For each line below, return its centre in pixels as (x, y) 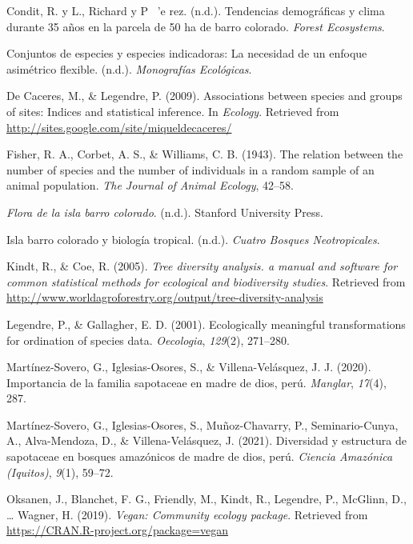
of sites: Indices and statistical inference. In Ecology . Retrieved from (173, 111)
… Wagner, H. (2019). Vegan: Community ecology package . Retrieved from (187, 514)
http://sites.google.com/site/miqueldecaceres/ (119, 127)
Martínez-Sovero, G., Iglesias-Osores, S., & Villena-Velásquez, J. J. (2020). (189, 367)
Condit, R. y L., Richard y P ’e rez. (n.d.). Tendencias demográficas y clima (196, 10)
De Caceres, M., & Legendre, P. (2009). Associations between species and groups (204, 96)
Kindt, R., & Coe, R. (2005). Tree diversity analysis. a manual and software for (202, 266)
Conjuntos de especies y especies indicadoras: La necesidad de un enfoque (187, 53)
